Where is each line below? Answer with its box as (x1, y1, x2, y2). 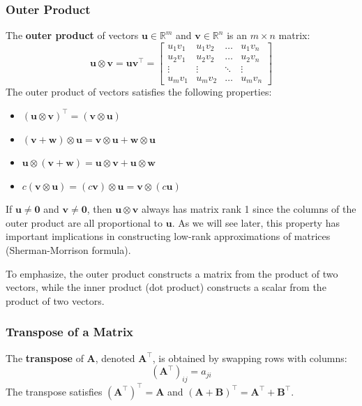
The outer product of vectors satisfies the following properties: (6, 84, 272, 99)
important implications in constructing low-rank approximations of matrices (6, 229, 331, 243)
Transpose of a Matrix (6, 323, 134, 340)
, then (86, 202, 112, 216)
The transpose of (6, 350, 84, 365)
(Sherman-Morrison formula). (6, 243, 131, 257)
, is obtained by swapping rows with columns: (152, 350, 347, 365)
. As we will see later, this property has (172, 215, 340, 230)
